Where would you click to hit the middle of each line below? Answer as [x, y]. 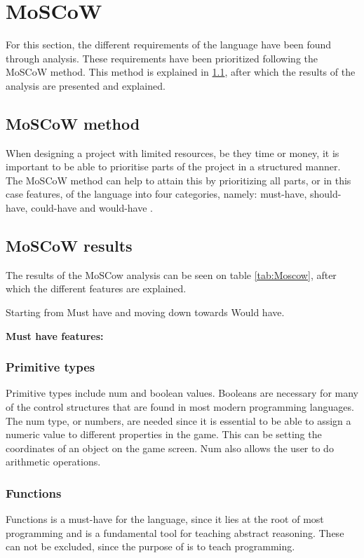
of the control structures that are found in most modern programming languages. [180, 407]
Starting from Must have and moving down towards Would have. [145, 312]
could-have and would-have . [92, 208]
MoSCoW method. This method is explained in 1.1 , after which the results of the [181, 72]
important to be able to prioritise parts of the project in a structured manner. [173, 166]
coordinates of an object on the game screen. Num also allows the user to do [170, 448]
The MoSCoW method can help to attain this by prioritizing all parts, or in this [178, 180]
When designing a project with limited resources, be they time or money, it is [173, 152]
